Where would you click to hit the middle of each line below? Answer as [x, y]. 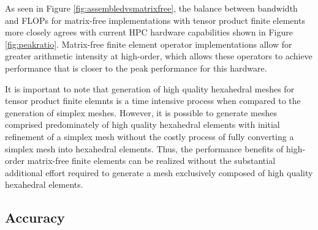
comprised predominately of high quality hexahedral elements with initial [142, 124]
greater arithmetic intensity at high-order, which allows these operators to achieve [159, 56]
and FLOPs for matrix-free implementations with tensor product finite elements [155, 20]
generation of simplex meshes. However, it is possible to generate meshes [141, 112]
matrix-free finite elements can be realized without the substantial [151, 161]
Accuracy [35, 217]
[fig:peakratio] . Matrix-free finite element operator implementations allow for [149, 44]
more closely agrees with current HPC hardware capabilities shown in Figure [149, 32]
